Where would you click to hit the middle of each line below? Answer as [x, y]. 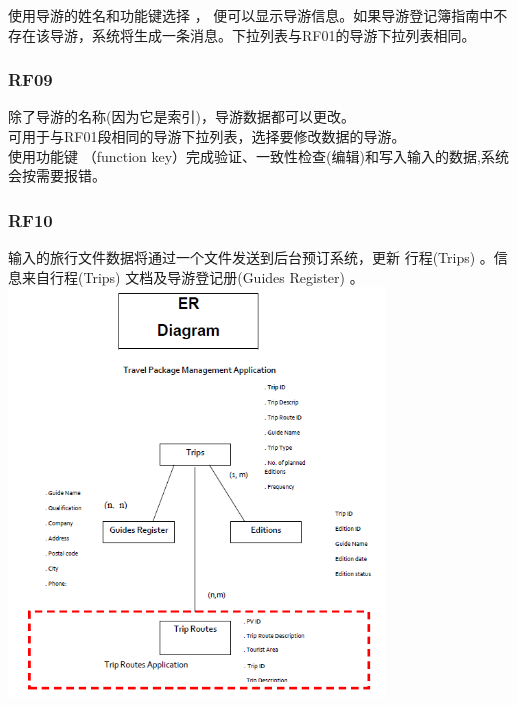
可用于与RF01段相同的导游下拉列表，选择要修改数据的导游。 [207, 136]
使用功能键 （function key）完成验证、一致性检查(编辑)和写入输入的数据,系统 [258, 155]
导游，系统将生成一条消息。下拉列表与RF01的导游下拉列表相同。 [262, 34]
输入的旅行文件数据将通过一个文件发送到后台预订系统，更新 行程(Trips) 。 [251, 257]
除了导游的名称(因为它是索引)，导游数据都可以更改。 [181, 116]
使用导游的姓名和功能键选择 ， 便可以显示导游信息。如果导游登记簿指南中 [251, 15]
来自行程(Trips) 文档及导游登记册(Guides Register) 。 [192, 276]
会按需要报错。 [57, 175]
